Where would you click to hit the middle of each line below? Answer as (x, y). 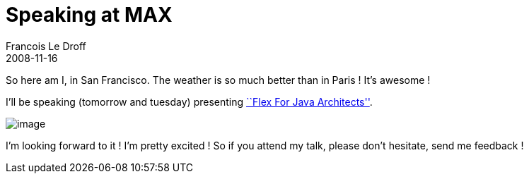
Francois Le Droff (46, 46)
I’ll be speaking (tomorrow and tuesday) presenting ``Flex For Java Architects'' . (189, 101)
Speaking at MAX (89, 15)
